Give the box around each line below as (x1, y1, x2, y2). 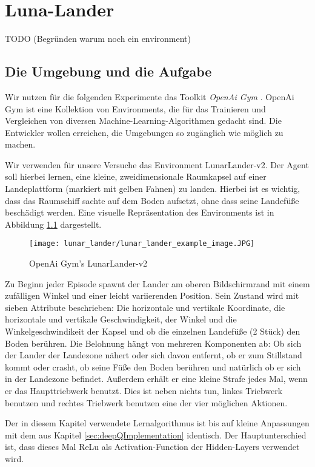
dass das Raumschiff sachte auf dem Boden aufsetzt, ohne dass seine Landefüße (5, 194, 299, 206)
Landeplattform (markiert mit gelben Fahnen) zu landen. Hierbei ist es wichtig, (5, 182, 300, 195)
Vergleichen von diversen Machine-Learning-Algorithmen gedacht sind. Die (5, 114, 282, 127)
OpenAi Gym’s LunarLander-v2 (29, 257, 148, 270)
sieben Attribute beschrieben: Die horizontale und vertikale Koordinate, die (5, 301, 285, 313)
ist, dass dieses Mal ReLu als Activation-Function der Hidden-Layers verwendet (5, 440, 300, 453)
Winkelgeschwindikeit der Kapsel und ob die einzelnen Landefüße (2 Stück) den (5, 325, 300, 338)
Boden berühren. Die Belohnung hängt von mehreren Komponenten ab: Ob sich (5, 336, 302, 349)
